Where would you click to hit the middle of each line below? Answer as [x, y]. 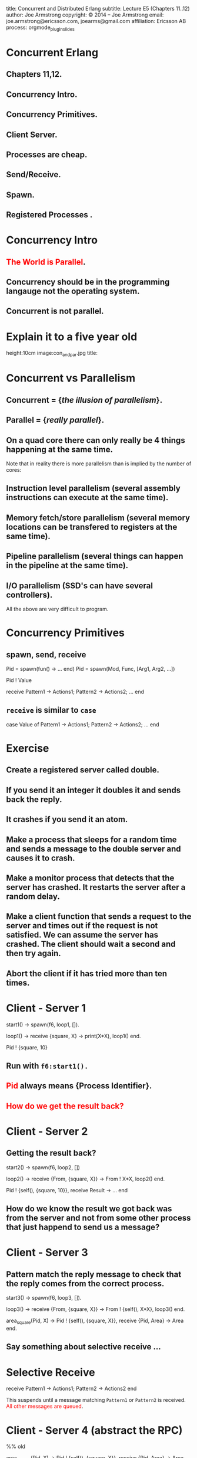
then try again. [34, 953]
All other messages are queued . [45, 1406]
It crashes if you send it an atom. [67, 819]
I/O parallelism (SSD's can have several [79, 586]
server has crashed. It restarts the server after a [96, 887]
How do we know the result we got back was [89, 1209]
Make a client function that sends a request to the [99, 917]
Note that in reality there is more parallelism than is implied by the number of [99, 464]
